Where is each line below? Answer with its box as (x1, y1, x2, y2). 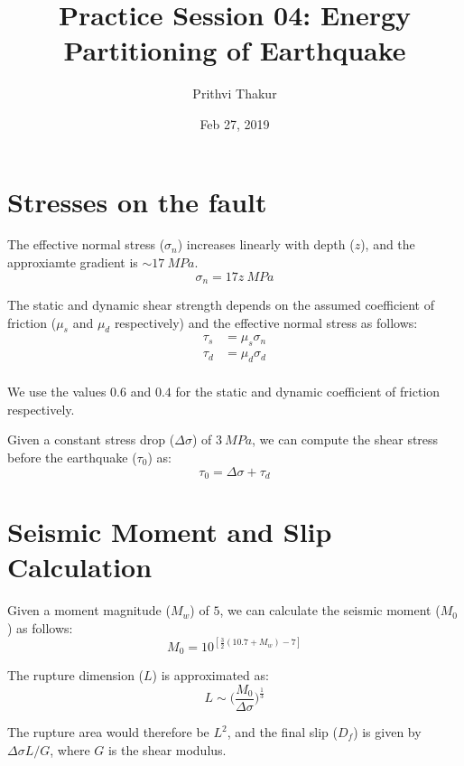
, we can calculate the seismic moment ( (219, 601, 441, 620)
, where (50, 740, 90, 759)
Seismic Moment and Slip (7, 513, 332, 550)
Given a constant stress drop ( (7, 430, 175, 449)
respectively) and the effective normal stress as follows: (114, 313, 418, 332)
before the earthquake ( (7, 447, 137, 466)
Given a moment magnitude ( (7, 601, 171, 620)
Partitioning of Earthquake (63, 32, 406, 69)
